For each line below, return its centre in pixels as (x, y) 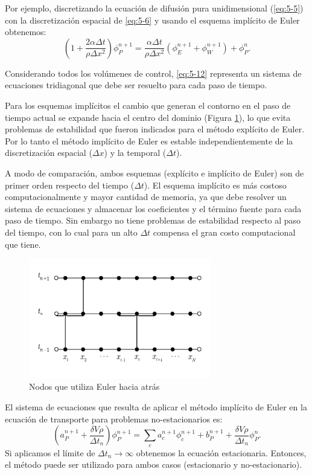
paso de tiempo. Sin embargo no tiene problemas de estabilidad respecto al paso (153, 220)
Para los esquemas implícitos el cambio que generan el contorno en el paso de (148, 105)
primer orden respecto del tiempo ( (70, 185)
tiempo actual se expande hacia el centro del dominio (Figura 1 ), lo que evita (148, 117)
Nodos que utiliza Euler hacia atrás (94, 386)
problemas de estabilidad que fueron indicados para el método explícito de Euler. (155, 129)
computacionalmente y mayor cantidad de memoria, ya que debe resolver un (146, 197)
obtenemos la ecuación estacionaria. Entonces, (221, 452)
